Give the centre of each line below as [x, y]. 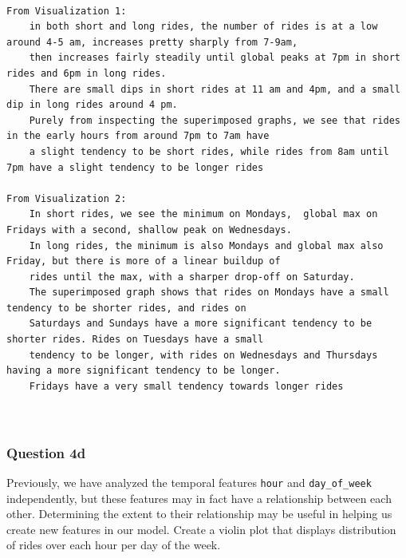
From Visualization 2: [67, 198]
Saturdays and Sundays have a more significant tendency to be [201, 324]
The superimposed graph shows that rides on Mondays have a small [209, 293]
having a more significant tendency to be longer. [144, 371]
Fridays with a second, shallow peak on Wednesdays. [149, 230]
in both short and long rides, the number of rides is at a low [203, 27]
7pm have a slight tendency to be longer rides [135, 167]
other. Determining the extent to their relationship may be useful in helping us [199, 514]
